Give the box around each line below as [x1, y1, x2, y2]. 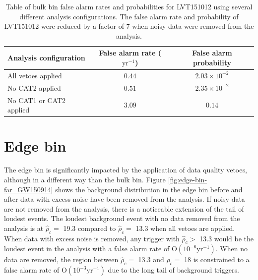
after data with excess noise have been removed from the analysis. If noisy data [4, 194, 245, 204]
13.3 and [138, 254, 164, 265]
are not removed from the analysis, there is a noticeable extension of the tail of [4, 203, 244, 214]
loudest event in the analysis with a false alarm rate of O [4, 243, 177, 254]
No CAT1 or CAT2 [7, 95, 66, 105]
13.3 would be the [199, 233, 254, 243]
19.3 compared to [63, 223, 116, 233]
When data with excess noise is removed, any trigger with [4, 233, 180, 243]
